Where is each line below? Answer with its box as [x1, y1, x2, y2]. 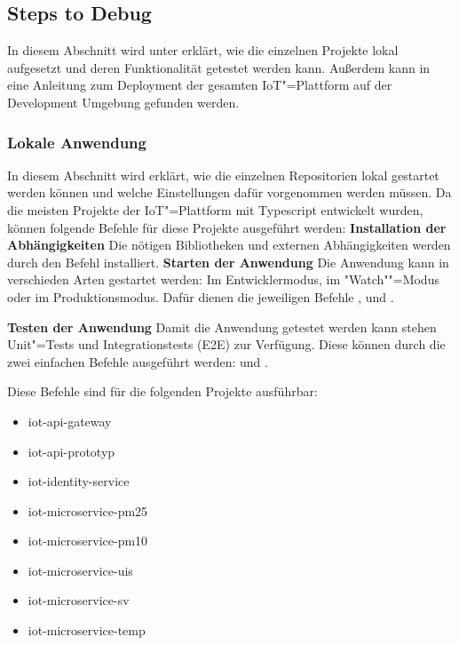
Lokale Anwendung [7, 131, 146, 153]
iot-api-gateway [28, 411, 112, 430]
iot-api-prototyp [28, 442, 115, 460]
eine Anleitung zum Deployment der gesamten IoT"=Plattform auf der [7, 76, 392, 94]
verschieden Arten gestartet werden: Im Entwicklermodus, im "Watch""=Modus [7, 270, 439, 289]
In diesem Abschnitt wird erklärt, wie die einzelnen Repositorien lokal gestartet [7, 165, 439, 184]
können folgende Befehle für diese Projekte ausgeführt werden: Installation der [7, 218, 447, 236]
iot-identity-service [28, 472, 130, 490]
